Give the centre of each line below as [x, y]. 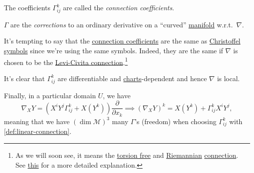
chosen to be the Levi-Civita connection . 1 [66, 61]
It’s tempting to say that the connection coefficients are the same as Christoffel [122, 41]
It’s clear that [24, 78]
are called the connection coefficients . [119, 7]
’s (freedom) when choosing [175, 121]
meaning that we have [37, 121]
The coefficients [27, 7]
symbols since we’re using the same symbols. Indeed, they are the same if [114, 50]
